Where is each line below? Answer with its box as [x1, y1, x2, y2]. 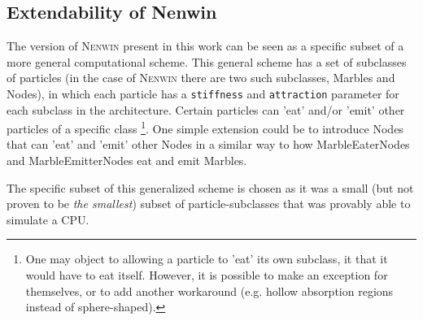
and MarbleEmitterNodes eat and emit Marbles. [7, 152, 247, 169]
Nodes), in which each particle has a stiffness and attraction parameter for [7, 85, 399, 102]
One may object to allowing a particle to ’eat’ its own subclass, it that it [25, 250, 388, 267]
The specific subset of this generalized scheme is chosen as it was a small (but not [7, 179, 414, 196]
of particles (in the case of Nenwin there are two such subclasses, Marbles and [7, 69, 395, 86]
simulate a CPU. [7, 210, 89, 228]
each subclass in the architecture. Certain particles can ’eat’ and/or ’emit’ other [7, 101, 405, 118]
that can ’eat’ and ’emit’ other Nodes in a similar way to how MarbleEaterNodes [7, 136, 410, 153]
